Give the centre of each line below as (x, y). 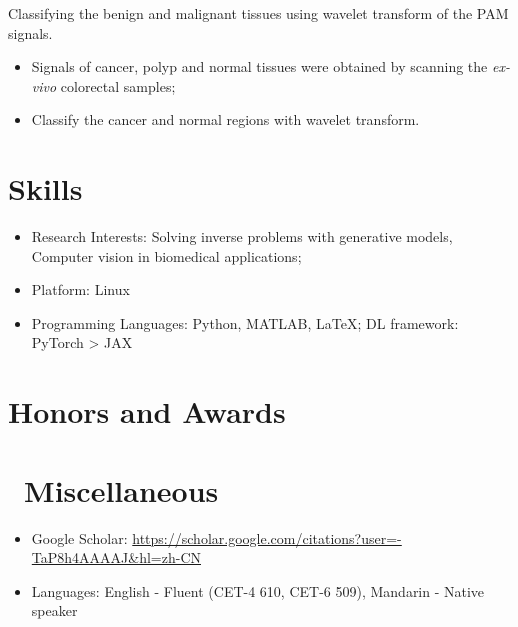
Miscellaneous (121, 489)
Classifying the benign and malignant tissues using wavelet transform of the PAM (258, 13)
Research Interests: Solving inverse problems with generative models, (242, 236)
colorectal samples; (118, 85)
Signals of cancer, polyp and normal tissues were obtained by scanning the (259, 66)
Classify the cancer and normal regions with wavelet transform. (225, 119)
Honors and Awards (147, 411)
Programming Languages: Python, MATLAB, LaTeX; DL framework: (245, 322)
